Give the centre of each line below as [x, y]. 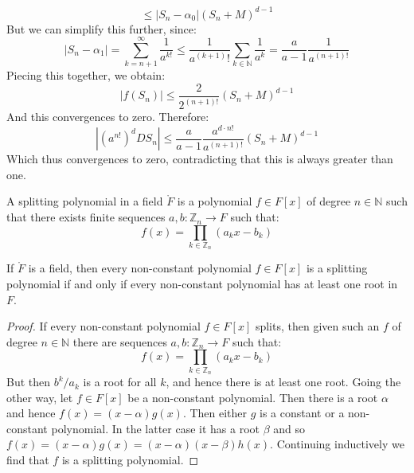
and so [289, 428]
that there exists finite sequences [86, 217]
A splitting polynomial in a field [85, 201]
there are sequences [120, 341]
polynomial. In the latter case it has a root [156, 428]
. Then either [215, 413]
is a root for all [120, 382]
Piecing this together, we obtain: [86, 75]
